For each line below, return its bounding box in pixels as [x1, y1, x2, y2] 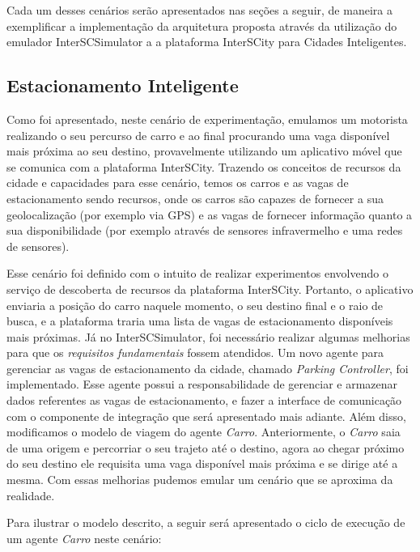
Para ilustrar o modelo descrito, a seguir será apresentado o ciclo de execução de [6, 514, 405, 531]
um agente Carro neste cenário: [6, 529, 162, 546]
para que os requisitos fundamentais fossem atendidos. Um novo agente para [6, 344, 384, 361]
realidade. [6, 486, 55, 503]
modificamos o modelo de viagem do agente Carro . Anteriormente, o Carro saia [6, 423, 401, 440]
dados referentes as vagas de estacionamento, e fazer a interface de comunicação [6, 392, 402, 409]
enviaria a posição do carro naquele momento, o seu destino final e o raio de [6, 296, 384, 313]
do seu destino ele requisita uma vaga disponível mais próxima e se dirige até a [6, 455, 398, 472]
